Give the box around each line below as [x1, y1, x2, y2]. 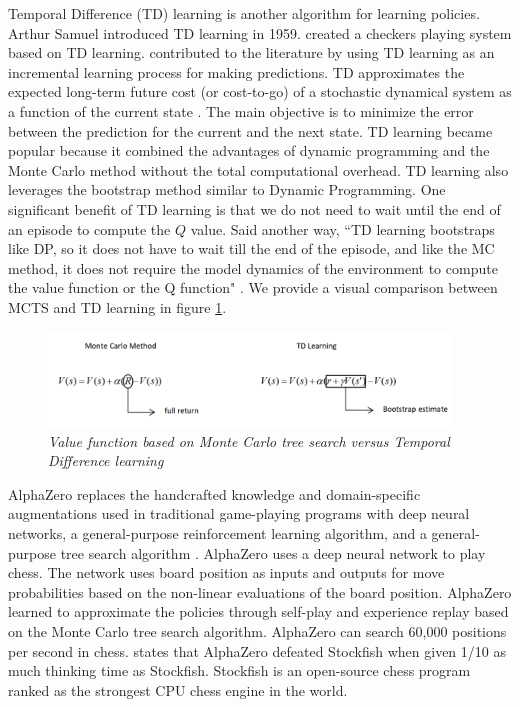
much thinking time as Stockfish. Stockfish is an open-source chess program [8, 660, 471, 681]
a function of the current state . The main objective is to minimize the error [8, 100, 474, 121]
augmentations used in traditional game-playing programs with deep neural [8, 503, 470, 524]
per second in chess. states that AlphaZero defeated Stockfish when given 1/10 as [8, 640, 506, 661]
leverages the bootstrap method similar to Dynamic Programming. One [8, 179, 446, 200]
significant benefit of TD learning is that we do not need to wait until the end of [8, 198, 501, 219]
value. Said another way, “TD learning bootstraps [190, 218, 495, 239]
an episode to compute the [8, 218, 171, 239]
